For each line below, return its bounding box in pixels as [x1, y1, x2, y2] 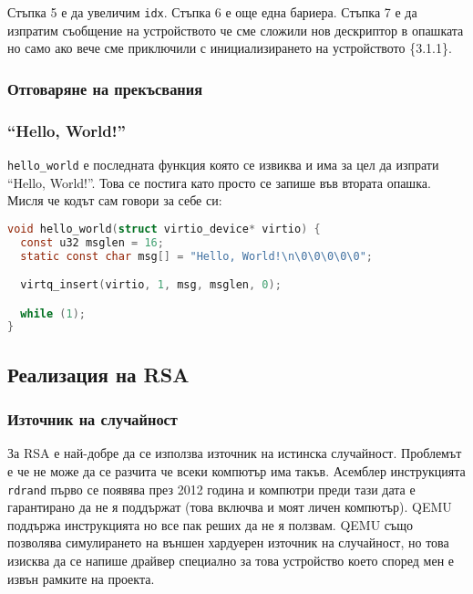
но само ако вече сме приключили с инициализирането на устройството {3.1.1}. [7, 38, 452, 57]
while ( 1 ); [20, 307, 86, 320]
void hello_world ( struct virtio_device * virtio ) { [7, 222, 321, 235]
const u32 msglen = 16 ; [20, 235, 164, 249]
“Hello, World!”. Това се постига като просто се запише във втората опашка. [7, 172, 431, 192]
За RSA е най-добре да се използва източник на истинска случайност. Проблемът [7, 443, 462, 463]
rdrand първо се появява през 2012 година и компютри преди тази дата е [7, 479, 416, 498]
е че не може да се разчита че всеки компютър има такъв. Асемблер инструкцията [7, 461, 466, 480]
